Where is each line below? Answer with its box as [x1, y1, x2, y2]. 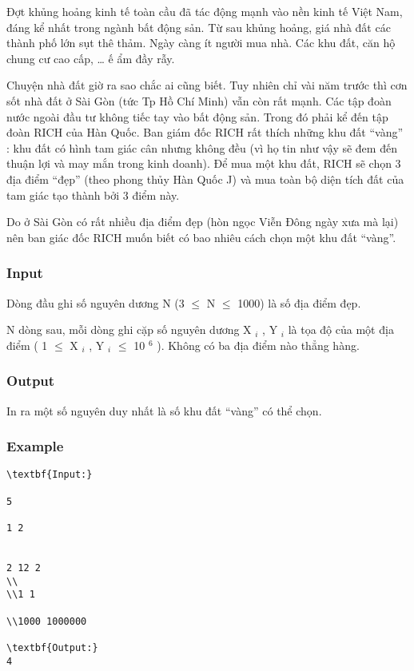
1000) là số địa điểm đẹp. [237, 294, 361, 311]
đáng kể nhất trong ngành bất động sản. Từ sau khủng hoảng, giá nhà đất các [6, 18, 391, 35]
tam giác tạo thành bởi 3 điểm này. [6, 186, 180, 203]
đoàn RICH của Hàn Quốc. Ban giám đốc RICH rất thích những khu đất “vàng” [6, 124, 404, 141]
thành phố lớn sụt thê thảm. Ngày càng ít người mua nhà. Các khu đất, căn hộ [6, 34, 396, 51]
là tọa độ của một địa [288, 321, 394, 338]
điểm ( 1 [6, 336, 48, 353]
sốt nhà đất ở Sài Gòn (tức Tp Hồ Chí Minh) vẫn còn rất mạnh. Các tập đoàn [6, 92, 392, 109]
